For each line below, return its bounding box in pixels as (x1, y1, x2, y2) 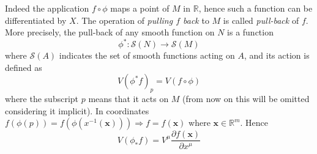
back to (183, 13, 209, 26)
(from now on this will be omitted (182, 92, 310, 105)
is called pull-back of (223, 13, 299, 26)
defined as (5, 61, 42, 73)
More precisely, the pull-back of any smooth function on (5, 26, 215, 38)
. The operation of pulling (76, 13, 173, 26)
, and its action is (244, 49, 310, 62)
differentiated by (5, 13, 67, 26)
